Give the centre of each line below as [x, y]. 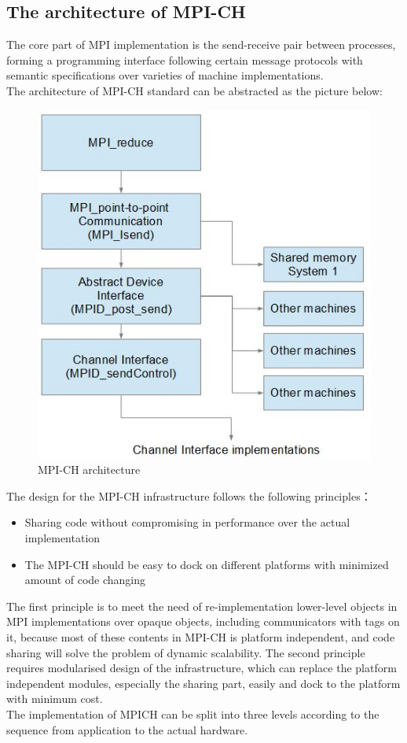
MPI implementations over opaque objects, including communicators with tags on [203, 621]
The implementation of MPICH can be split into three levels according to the [193, 713]
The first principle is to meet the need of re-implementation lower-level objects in [202, 606]
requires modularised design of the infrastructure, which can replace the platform [202, 668]
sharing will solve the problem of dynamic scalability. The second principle [186, 652]
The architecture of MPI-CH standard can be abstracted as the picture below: [194, 90]
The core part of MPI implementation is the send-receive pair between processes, [201, 44]
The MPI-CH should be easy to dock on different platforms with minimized [207, 564]
